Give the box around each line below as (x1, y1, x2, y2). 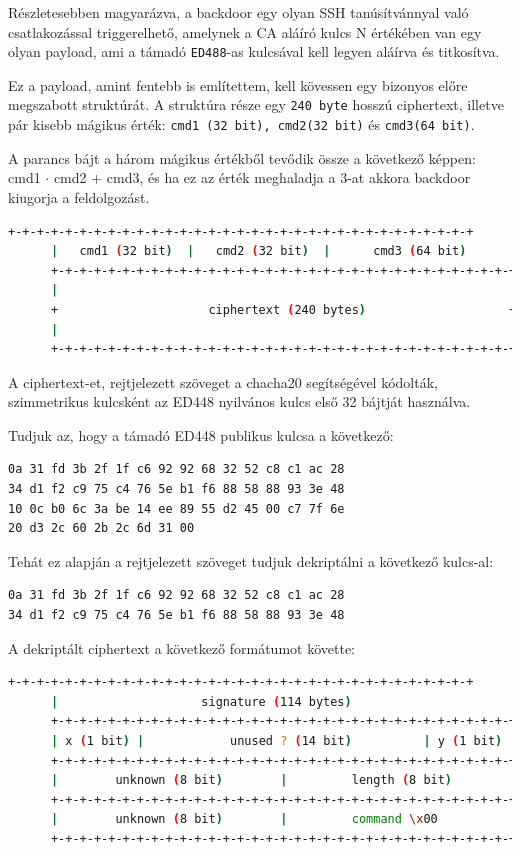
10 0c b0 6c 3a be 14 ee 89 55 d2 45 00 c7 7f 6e (8, 501, 345, 516)
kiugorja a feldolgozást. (8, 186, 150, 207)
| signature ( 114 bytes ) (50, 694, 352, 709)
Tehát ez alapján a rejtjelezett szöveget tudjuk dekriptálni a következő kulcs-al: (8, 550, 494, 571)
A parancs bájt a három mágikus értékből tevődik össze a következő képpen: (8, 147, 476, 168)
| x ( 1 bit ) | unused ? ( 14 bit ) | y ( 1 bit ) (50, 734, 503, 748)
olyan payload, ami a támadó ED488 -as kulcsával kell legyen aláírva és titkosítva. (8, 41, 500, 62)
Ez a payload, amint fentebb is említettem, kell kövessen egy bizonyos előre (8, 74, 468, 95)
